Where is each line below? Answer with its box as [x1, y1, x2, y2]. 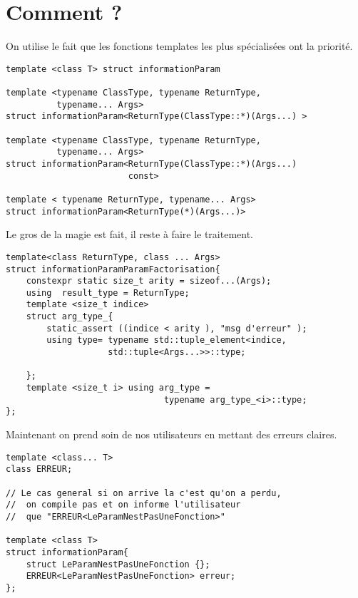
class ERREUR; [6, 464, 73, 475]
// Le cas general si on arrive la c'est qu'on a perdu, [6, 488, 282, 498]
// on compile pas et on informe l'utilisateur [6, 500, 241, 510]
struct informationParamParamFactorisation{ [6, 264, 220, 274]
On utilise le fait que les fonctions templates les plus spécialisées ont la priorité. [6, 38, 353, 53]
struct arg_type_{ [26, 311, 113, 322]
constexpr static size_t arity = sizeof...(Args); [26, 276, 272, 287]
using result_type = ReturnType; [26, 287, 190, 298]
